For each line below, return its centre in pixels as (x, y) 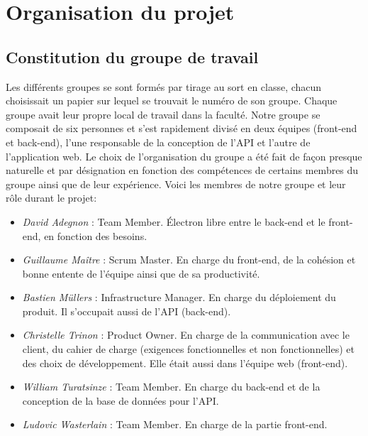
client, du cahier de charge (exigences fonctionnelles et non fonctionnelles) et (188, 349)
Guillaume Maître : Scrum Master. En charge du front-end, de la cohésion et (189, 260)
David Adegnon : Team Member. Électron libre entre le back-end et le (174, 221)
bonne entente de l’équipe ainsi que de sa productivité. (141, 273)
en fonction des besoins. (96, 235)
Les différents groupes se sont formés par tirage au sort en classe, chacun (164, 86)
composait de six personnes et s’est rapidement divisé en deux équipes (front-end (182, 128)
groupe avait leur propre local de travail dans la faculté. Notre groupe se (163, 114)
